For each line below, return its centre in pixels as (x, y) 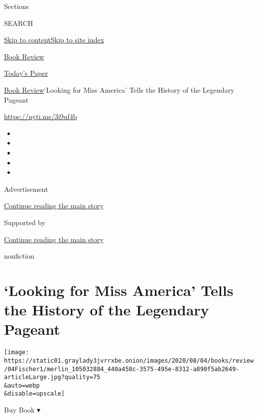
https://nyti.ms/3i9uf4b (41, 116)
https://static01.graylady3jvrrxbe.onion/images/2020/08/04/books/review (129, 360)
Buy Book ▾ (22, 410)
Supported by (25, 222)
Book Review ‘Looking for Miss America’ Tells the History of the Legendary (119, 89)
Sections (16, 6)
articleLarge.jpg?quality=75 (52, 377)
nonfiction (19, 256)
